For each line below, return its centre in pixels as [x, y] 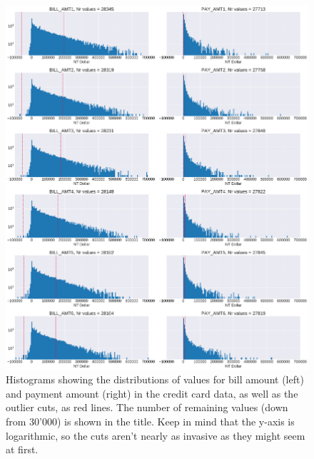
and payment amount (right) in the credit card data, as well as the [152, 393]
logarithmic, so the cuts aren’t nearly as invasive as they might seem [156, 435]
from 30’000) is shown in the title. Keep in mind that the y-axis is [150, 422]
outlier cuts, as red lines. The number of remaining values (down [147, 407]
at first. [22, 449]
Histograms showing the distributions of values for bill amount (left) [155, 379]
